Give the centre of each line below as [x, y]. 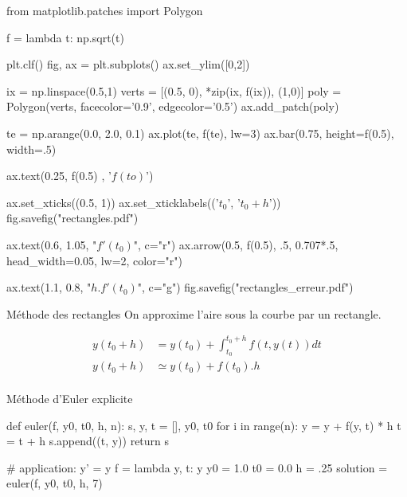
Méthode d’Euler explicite [70, 399]
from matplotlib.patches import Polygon [105, 10]
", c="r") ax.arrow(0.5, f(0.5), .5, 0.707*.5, [236, 244]
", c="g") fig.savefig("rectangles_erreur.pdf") [245, 287]
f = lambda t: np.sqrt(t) [65, 37]
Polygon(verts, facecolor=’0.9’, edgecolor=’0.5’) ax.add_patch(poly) [173, 106]
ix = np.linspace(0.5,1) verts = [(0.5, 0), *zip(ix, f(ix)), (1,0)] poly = [174, 90]
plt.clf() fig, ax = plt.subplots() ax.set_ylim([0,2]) [128, 64]
